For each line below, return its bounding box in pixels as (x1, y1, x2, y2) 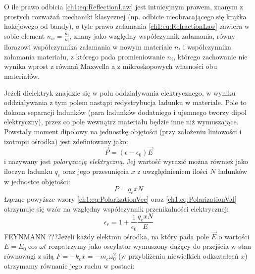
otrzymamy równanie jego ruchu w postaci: (4, 260, 135, 271)
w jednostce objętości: (4, 176, 70, 186)
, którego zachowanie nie (173, 51, 248, 61)
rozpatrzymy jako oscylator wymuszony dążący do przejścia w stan (48, 241, 252, 251)
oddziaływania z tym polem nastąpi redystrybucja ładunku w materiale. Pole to (4, 97, 247, 108)
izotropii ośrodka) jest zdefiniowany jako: (4, 136, 128, 146)
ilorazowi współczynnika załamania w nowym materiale (4, 42, 172, 52)
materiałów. (4, 71, 40, 81)
